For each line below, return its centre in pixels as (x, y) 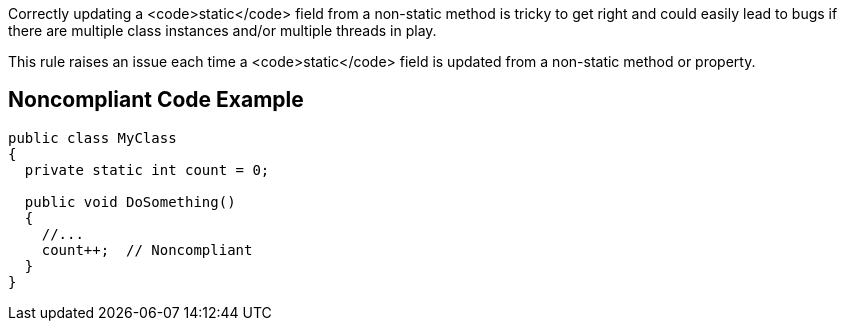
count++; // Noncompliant (147, 249)
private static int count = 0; (147, 169)
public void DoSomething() (130, 201)
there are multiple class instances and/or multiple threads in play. (222, 30)
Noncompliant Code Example (156, 100)
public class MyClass (92, 137)
